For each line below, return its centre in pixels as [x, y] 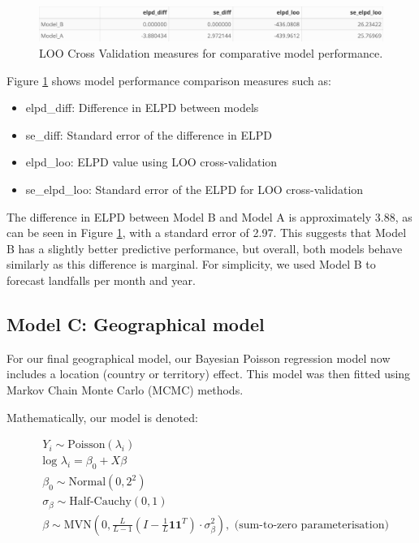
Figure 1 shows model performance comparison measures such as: [169, 80]
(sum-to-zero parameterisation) [311, 525]
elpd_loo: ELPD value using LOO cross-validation [151, 162]
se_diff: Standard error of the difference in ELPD [149, 134]
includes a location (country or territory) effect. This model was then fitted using [209, 374]
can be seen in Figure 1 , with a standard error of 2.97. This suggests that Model [207, 233]
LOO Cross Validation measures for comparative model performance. [211, 53]
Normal [87, 483]
